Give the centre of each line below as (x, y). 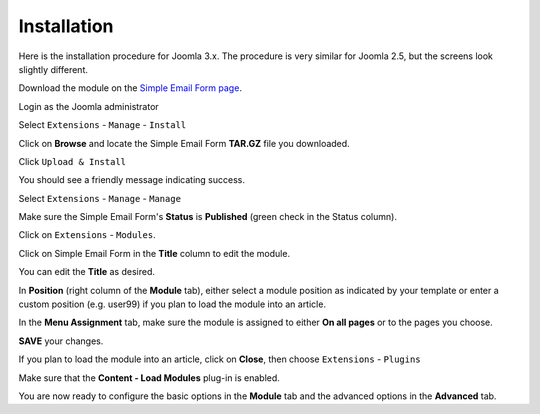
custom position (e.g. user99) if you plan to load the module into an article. (172, 304)
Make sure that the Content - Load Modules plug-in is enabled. (149, 377)
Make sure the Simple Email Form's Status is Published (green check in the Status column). (207, 217)
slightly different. (53, 69)
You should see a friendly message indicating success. (131, 180)
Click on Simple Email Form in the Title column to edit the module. (154, 253)
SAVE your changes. (61, 341)
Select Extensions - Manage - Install (102, 125)
